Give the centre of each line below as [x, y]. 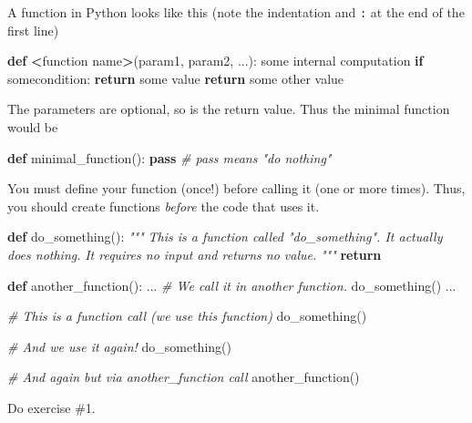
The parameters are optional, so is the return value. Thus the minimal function [229, 109]
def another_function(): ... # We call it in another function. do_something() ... [232, 285]
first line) [33, 30]
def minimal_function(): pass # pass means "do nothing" [169, 157]
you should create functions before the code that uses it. [164, 206]
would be [33, 127]
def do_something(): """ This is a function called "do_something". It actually [225, 237]
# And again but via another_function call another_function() [184, 377]
